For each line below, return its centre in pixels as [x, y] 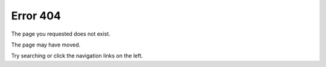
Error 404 [36, 16]
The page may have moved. [46, 45]
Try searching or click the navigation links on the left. [77, 56]
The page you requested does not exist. [61, 34]
